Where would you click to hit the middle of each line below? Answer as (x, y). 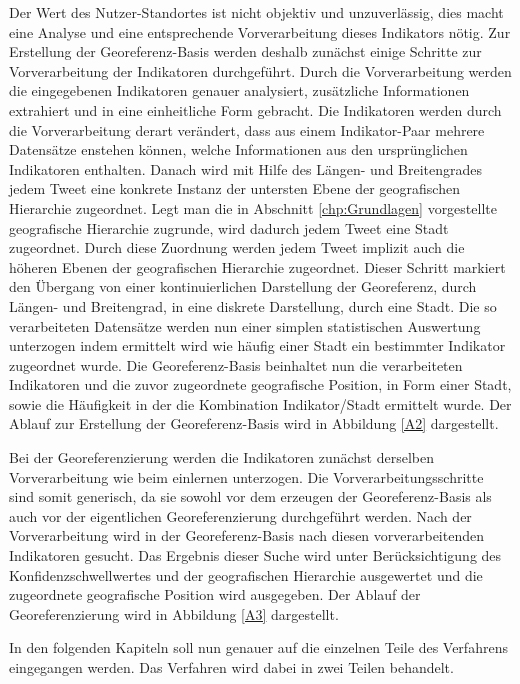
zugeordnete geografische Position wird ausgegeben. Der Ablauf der (215, 594)
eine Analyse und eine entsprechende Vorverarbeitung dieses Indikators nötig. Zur (260, 31)
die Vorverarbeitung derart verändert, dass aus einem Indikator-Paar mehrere (247, 129)
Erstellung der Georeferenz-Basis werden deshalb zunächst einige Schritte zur (245, 51)
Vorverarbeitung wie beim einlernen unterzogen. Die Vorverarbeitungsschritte (246, 476)
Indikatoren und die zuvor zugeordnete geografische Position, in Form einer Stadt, (260, 384)
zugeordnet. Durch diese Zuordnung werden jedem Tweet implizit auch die (237, 247)
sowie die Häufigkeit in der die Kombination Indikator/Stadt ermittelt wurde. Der (260, 403)
